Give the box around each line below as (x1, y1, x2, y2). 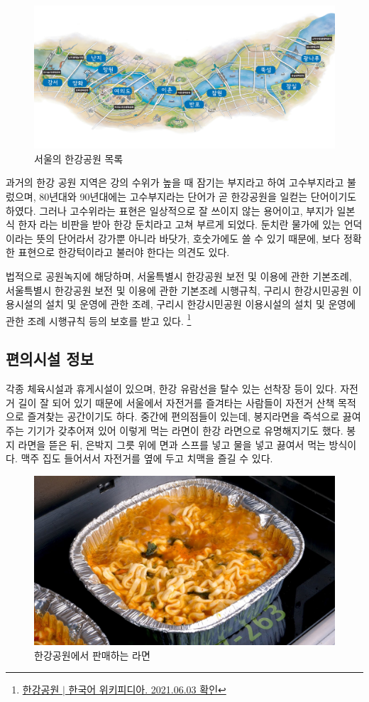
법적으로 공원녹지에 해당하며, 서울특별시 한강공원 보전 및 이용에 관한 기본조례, (6, 268, 352, 283)
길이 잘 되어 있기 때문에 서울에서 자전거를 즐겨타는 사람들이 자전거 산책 (18, 395, 335, 410)
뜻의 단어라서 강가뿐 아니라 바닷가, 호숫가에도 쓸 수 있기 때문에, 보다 (36, 230, 341, 245)
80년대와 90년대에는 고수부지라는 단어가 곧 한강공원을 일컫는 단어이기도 (39, 189, 357, 204)
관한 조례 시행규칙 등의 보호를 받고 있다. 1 (6, 311, 192, 328)
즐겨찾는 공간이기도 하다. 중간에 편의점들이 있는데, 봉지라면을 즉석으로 (27, 409, 340, 424)
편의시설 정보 (6, 348, 94, 370)
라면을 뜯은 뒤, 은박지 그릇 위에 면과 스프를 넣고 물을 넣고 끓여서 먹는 (18, 437, 326, 452)
